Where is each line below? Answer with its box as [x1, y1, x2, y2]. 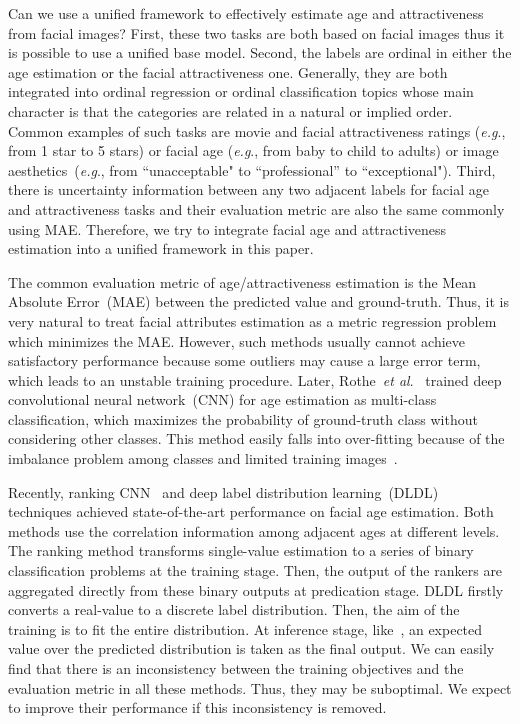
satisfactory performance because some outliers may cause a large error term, [8, 350, 481, 371]
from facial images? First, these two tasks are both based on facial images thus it [8, 22, 505, 43]
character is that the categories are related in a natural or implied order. [8, 100, 453, 121]
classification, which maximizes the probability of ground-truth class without [8, 408, 478, 429]
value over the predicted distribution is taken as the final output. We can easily [8, 638, 495, 659]
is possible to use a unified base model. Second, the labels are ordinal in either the [8, 42, 512, 63]
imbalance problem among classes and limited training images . [8, 448, 398, 469]
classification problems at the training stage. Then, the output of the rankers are [8, 560, 503, 581]
